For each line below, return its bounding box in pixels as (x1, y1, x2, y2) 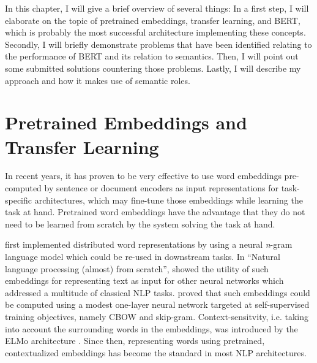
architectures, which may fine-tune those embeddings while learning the (34, 193, 303, 206)
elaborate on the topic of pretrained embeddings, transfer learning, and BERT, (5, 13, 300, 26)
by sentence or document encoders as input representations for (44, 181, 279, 194)
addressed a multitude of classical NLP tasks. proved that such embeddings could (5, 286, 310, 299)
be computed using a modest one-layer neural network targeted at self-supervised (5, 298, 310, 311)
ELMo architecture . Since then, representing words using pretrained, (5, 334, 265, 347)
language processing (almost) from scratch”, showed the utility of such (5, 262, 269, 275)
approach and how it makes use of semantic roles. (5, 74, 190, 86)
